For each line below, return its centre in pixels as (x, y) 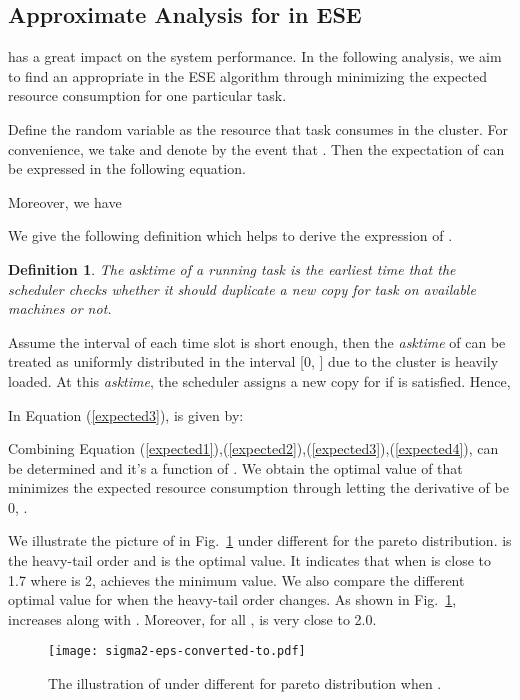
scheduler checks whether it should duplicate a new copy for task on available (242, 288)
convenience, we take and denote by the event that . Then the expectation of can (256, 148)
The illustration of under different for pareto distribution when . (245, 683)
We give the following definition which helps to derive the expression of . (230, 235)
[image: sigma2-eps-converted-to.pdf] (177, 651)
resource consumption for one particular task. (147, 95)
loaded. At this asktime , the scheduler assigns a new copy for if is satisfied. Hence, (259, 380)
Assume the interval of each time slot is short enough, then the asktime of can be (257, 341)
